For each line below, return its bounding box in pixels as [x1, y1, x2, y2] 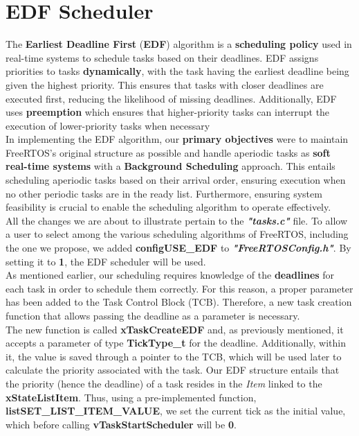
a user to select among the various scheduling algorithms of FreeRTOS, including [6, 227, 349, 241]
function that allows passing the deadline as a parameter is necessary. [6, 308, 300, 322]
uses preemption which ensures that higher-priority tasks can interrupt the [6, 105, 330, 119]
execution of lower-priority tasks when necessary [6, 118, 210, 132]
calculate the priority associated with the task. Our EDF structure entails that [6, 363, 340, 377]
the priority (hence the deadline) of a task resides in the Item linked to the [6, 376, 322, 390]
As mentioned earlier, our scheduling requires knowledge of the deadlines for [6, 268, 335, 282]
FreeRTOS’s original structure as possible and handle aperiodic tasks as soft [6, 145, 331, 159]
